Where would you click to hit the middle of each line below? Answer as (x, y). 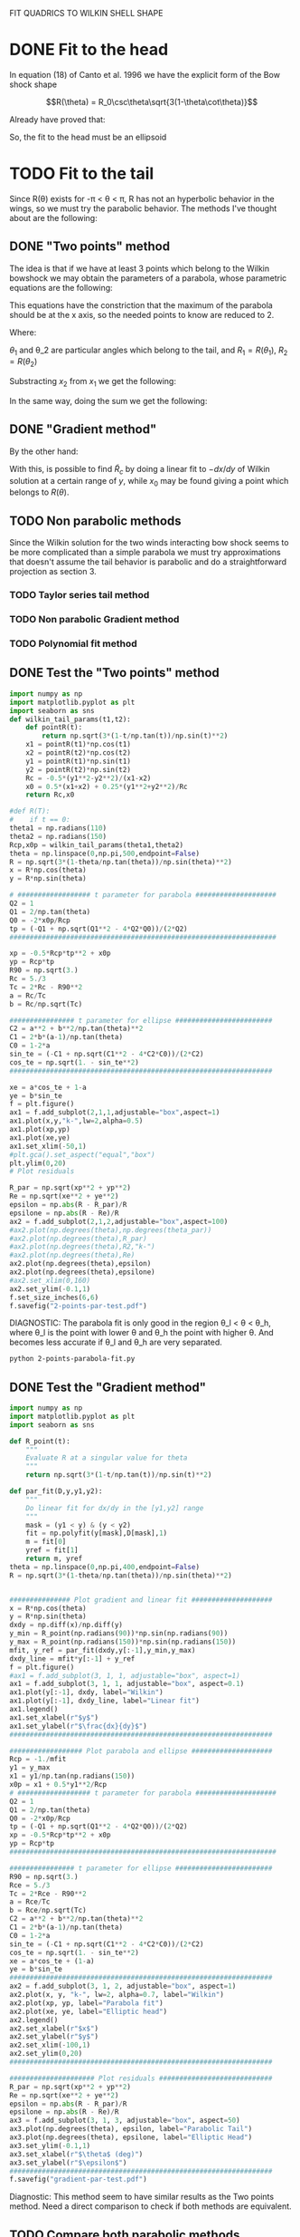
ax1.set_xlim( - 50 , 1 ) (48, 1146)
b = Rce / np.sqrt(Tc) (48, 1911)
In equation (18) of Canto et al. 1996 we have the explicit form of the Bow (145, 74)
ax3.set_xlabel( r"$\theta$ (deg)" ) (76, 2154)
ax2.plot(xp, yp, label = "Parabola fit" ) (87, 2003)
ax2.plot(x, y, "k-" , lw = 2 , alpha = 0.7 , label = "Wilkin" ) (117, 1995)
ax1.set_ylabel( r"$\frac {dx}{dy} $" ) (78, 1726)
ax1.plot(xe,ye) (40, 1138)
